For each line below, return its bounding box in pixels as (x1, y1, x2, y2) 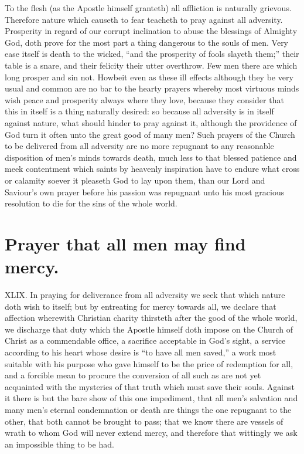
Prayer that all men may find (5, 231, 246, 255)
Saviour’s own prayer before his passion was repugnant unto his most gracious (5, 185, 285, 198)
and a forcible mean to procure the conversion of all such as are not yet (5, 369, 261, 381)
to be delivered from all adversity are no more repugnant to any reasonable (5, 140, 274, 152)
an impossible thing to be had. (5, 438, 114, 450)
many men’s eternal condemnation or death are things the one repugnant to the (5, 403, 292, 415)
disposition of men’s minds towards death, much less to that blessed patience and (5, 151, 297, 163)
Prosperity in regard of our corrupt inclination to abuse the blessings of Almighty (5, 25, 298, 37)
